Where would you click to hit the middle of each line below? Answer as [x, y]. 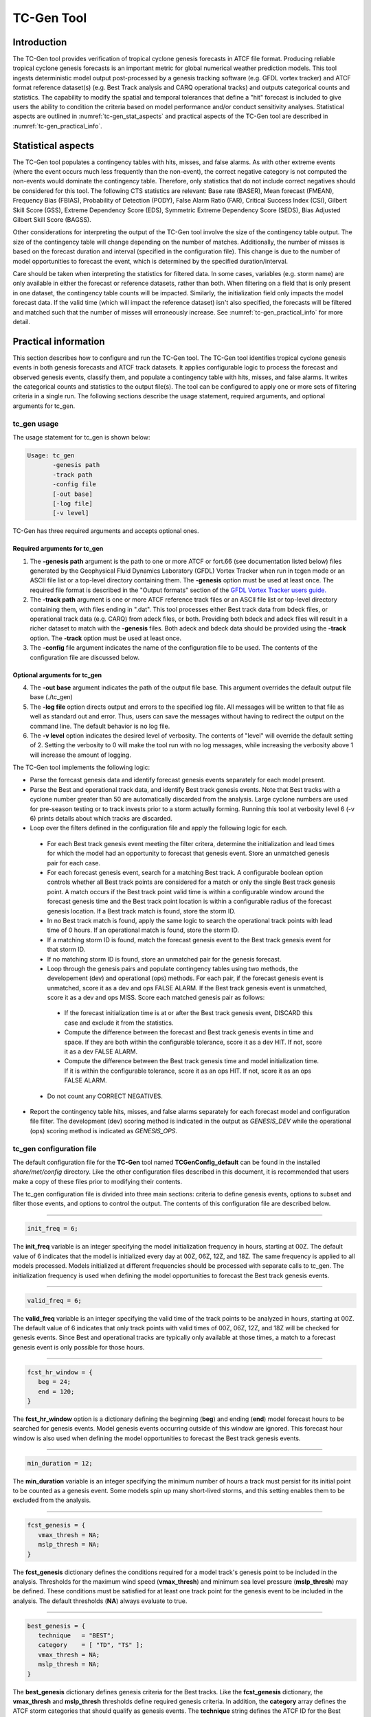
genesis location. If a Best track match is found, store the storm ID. [142, 911]
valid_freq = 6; [55, 1300]
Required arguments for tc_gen [58, 549]
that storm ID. [66, 950]
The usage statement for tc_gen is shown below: [81, 437]
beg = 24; [55, 1382]
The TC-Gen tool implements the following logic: [81, 767]
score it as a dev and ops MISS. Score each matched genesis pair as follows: [156, 998]
